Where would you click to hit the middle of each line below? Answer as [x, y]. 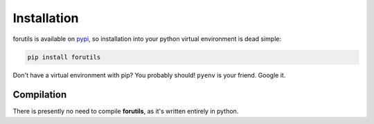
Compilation [40, 95]
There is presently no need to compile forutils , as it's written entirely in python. [126, 112]
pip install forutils [64, 57]
